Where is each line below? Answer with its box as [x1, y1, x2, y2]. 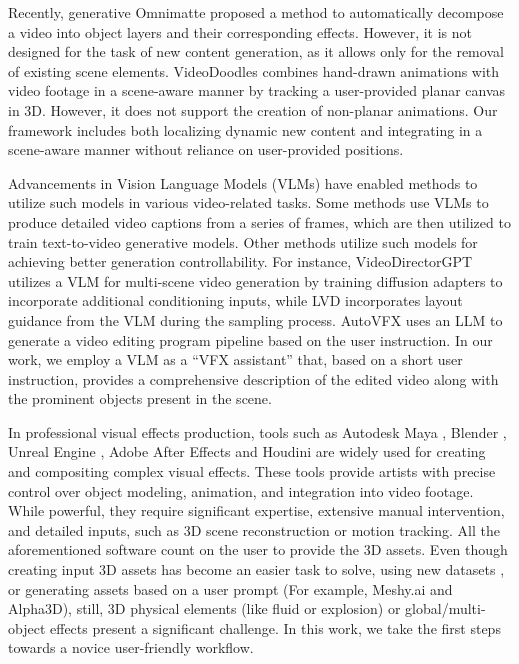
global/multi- [405, 598, 486, 619]
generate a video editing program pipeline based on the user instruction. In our [8, 329, 493, 350]
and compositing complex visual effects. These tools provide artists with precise [8, 461, 496, 482]
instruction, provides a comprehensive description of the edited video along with [8, 368, 499, 389]
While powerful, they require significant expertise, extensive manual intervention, [8, 500, 505, 521]
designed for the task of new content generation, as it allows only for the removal [8, 41, 504, 62]
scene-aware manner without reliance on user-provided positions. [8, 139, 404, 160]
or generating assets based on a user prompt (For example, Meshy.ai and [8, 578, 453, 599]
